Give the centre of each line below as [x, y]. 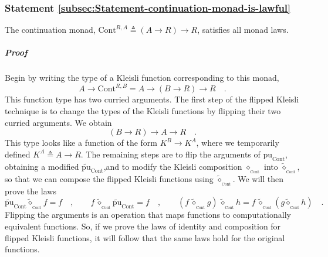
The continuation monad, [50, 30]
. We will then [258, 178]
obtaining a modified [42, 166]
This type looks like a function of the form [81, 143]
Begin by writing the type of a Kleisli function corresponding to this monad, [142, 78]
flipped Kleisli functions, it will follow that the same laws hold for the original [145, 237]
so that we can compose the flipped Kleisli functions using [109, 178]
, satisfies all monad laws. [243, 30]
